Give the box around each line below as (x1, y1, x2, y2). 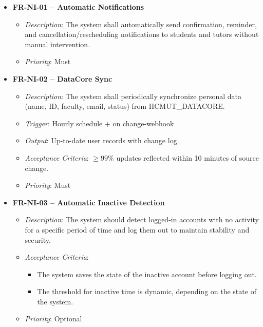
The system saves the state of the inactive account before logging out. (37, 268, 257, 279)
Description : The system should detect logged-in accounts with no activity (25, 214, 259, 225)
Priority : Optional (25, 313, 82, 324)
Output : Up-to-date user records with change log (25, 135, 177, 146)
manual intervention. (25, 39, 90, 49)
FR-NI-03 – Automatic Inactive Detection (12, 197, 165, 207)
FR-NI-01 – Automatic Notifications (12, 2, 144, 12)
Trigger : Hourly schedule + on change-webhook (25, 118, 174, 128)
